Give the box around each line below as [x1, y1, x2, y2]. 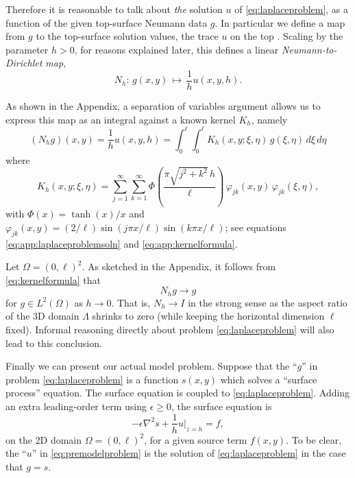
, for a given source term [144, 432, 247, 446]
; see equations [225, 219, 286, 234]
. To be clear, [286, 432, 342, 446]
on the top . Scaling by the [230, 29, 343, 43]
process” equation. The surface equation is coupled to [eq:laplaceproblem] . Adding [5, 385, 350, 400]
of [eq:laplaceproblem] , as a [234, 2, 349, 16]
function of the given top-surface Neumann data [5, 15, 208, 29]
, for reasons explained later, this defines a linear [74, 42, 279, 56]
